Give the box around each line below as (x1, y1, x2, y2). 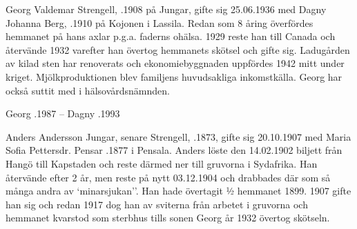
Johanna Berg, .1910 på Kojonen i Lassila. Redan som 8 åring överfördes (6, 15, 313, 30)
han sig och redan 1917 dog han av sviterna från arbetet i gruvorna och (6, 197, 308, 211)
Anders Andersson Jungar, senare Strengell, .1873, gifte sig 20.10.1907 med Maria (6, 129, 351, 143)
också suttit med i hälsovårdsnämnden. (6, 83, 170, 97)
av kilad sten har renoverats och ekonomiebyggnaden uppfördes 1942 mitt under (6, 56, 345, 70)
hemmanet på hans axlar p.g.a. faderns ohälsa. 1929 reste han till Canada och (6, 29, 336, 43)
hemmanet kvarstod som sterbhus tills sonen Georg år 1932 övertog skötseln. (6, 210, 330, 225)
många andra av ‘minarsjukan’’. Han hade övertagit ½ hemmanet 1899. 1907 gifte (6, 183, 351, 198)
